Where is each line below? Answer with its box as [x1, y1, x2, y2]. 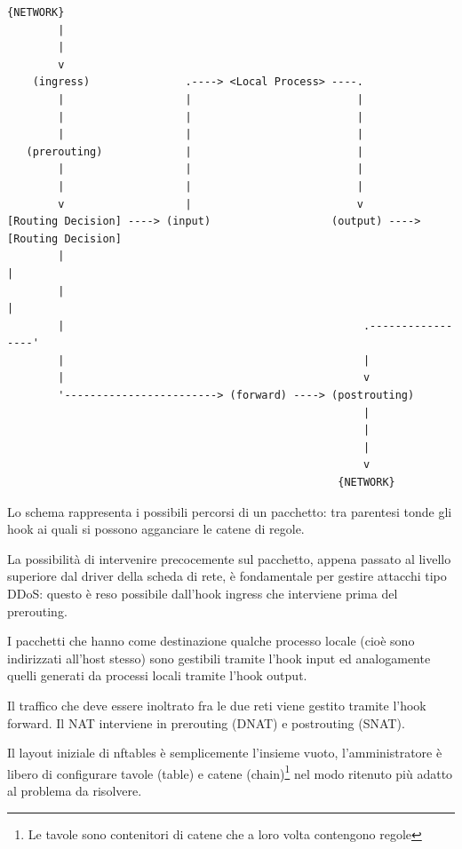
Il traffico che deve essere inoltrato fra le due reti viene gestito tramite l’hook [7, 695, 426, 714]
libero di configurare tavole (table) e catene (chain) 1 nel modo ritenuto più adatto [7, 761, 453, 782]
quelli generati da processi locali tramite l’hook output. [7, 666, 307, 685]
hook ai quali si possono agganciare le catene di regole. [7, 520, 305, 538]
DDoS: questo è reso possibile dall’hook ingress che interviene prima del [7, 584, 398, 602]
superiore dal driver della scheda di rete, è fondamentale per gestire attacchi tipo [7, 567, 447, 585]
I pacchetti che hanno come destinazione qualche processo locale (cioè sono [7, 631, 415, 650]
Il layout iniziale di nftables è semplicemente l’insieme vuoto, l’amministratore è [7, 743, 442, 762]
